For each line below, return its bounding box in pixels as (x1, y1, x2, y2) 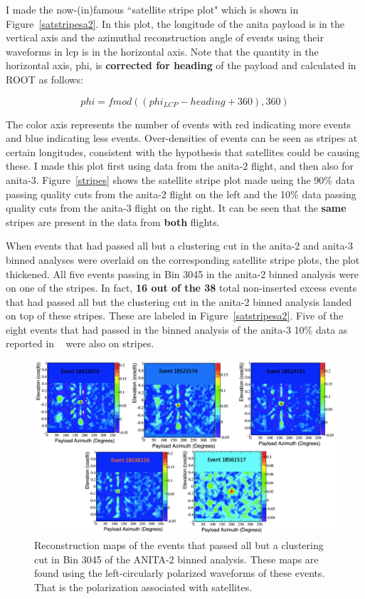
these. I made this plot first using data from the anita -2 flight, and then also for (6, 158, 354, 173)
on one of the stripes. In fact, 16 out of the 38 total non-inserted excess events (6, 280, 357, 295)
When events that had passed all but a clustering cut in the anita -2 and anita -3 (6, 238, 354, 253)
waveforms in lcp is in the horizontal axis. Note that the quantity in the (6, 43, 319, 58)
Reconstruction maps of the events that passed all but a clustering (34, 537, 324, 552)
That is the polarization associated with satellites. (34, 579, 253, 594)
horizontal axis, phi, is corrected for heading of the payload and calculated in (6, 58, 356, 73)
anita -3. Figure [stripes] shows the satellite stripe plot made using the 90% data (6, 172, 355, 187)
